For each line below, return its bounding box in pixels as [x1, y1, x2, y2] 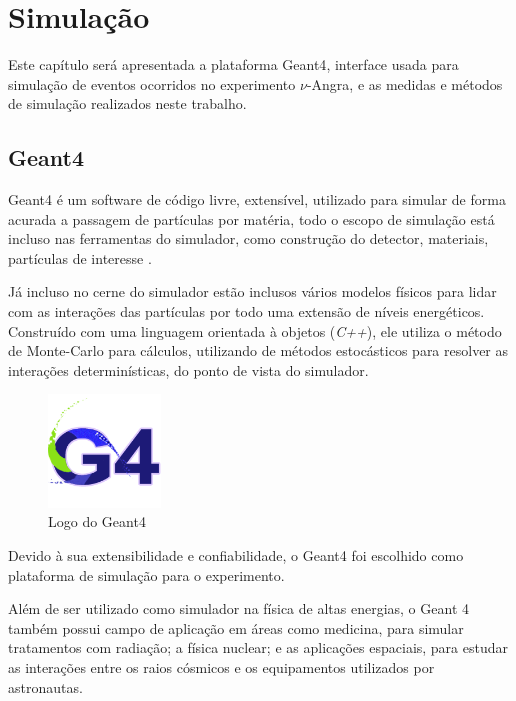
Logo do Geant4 [48, 511, 146, 532]
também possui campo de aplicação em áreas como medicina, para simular [8, 617, 464, 638]
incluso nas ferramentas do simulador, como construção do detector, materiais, [8, 228, 489, 249]
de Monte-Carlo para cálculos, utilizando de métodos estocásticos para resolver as [8, 340, 509, 361]
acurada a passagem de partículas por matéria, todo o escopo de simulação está [8, 208, 495, 229]
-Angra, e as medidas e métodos [306, 73, 503, 94]
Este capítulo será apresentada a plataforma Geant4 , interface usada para [8, 54, 459, 75]
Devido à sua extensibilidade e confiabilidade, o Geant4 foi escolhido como [8, 545, 464, 566]
